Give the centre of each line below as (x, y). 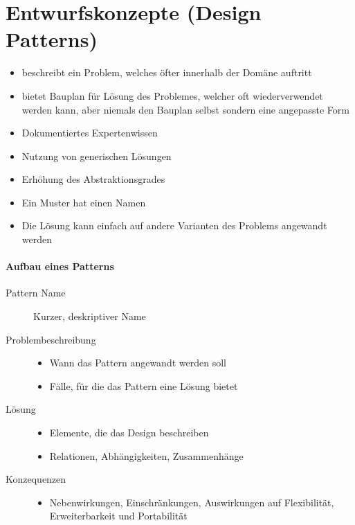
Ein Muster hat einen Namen (84, 202)
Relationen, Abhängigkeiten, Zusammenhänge (146, 455)
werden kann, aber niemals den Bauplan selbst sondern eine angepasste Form (185, 109)
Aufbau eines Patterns (60, 266)
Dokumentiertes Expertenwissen (90, 133)
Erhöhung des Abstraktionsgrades (93, 179)
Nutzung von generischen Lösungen (97, 155)
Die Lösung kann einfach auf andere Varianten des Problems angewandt (174, 225)
